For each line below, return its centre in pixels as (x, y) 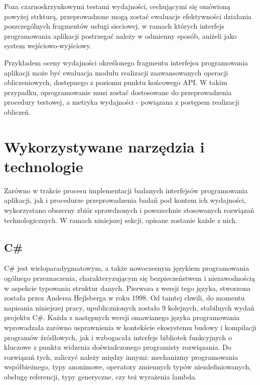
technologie (44, 166)
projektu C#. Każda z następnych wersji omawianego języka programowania (122, 317)
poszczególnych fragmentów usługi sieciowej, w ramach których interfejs (114, 26)
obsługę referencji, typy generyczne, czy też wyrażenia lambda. (101, 376)
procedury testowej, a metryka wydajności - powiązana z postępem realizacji (122, 102)
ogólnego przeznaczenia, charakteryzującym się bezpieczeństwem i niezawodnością (129, 278)
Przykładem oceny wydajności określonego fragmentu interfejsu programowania (126, 62)
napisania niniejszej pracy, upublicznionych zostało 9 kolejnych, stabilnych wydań (129, 307)
